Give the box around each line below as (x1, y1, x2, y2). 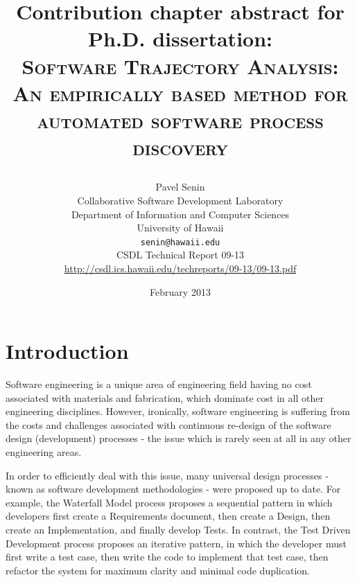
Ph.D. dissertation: (87, 24, 272, 53)
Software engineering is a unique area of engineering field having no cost (6, 377, 312, 391)
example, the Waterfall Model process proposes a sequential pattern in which (6, 495, 333, 509)
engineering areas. (6, 445, 82, 459)
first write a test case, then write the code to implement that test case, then (6, 549, 329, 564)
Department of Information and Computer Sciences (71, 206, 290, 221)
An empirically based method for (12, 78, 348, 107)
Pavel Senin (155, 179, 205, 194)
